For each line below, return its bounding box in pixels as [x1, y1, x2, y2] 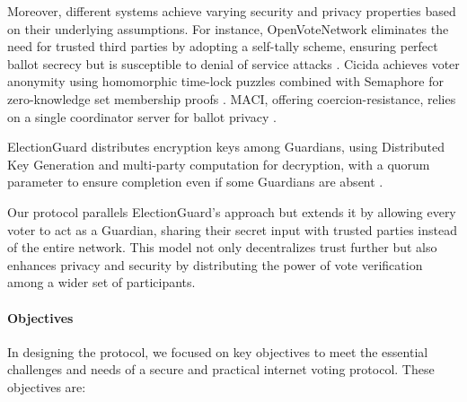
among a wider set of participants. [7, 273, 196, 292]
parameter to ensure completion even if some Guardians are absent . [7, 172, 383, 191]
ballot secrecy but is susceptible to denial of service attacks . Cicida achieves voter [7, 54, 460, 73]
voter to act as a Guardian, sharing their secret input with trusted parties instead [7, 220, 457, 239]
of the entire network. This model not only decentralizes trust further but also [7, 238, 437, 257]
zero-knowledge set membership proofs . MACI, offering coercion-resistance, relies [7, 89, 456, 108]
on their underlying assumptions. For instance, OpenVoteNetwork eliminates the [7, 19, 449, 38]
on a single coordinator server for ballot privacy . [7, 107, 277, 126]
